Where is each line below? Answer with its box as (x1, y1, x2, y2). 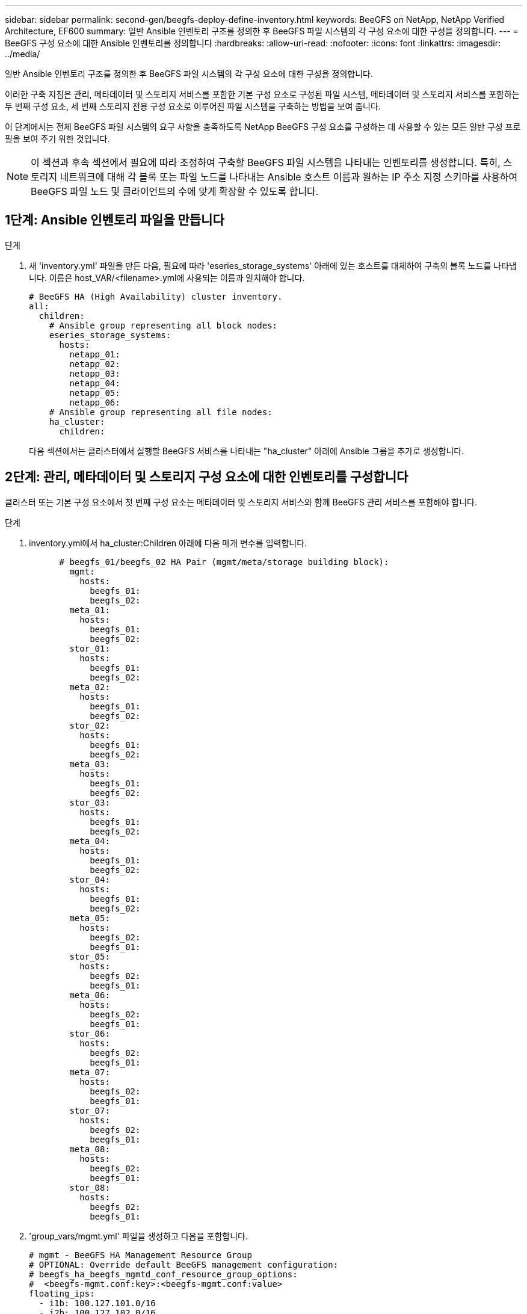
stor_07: (69, 1105, 110, 1115)
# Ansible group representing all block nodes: (49, 320, 278, 330)
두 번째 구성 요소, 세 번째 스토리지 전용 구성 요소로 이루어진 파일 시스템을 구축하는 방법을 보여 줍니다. (5, 101, 381, 111)
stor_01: (69, 643, 110, 653)
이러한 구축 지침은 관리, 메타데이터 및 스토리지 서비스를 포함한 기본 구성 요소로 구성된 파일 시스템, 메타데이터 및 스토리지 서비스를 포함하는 (5, 89, 520, 99)
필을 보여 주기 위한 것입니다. (5, 134, 110, 144)
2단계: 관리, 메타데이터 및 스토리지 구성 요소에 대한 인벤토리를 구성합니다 (5, 469, 408, 485)
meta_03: (69, 759, 110, 769)
